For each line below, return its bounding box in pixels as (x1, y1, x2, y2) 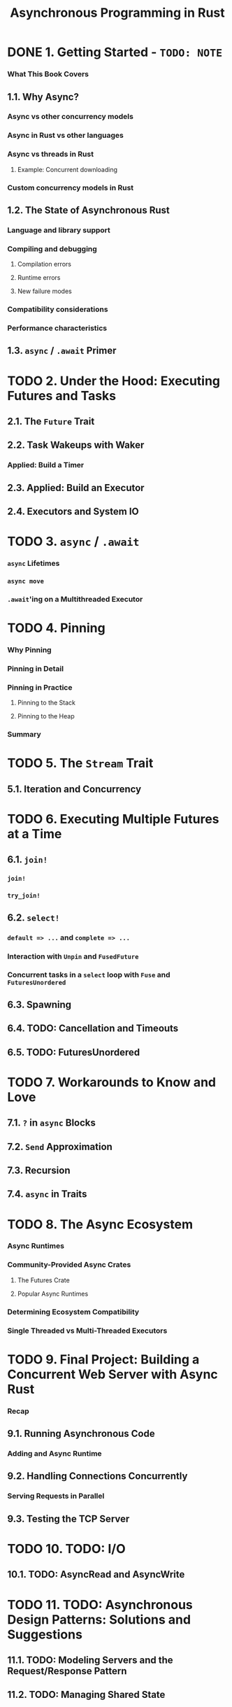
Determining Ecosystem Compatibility (7, 1307, 140, 1317)
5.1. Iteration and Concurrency (7, 783, 142, 795)
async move (7, 577, 44, 586)
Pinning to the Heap (17, 712, 75, 721)
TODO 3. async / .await (7, 534, 140, 550)
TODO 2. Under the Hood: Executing (7, 373, 221, 389)
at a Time (7, 826, 62, 842)
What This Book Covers (7, 69, 89, 79)
